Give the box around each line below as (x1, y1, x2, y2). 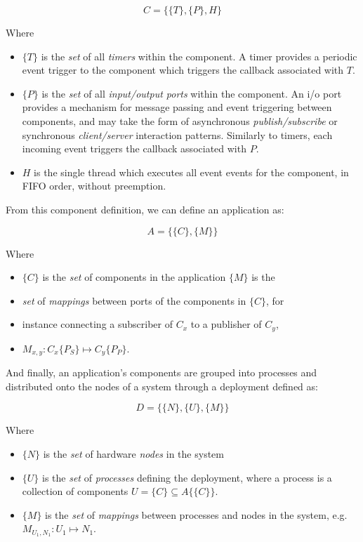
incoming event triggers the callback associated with (22, 141, 246, 156)
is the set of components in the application (42, 270, 226, 284)
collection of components (22, 484, 128, 498)
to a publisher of (190, 317, 262, 331)
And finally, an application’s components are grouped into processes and (6, 365, 317, 380)
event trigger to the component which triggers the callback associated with (22, 62, 344, 77)
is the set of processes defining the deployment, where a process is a (42, 470, 332, 484)
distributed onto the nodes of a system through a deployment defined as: (6, 378, 318, 393)
